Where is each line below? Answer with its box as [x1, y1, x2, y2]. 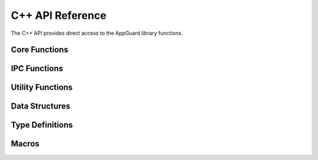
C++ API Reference [11, 9, 107, 22]
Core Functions [11, 45, 69, 55]
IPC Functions [11, 64, 64, 74]
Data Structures [11, 101, 71, 112]
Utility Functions [11, 83, 73, 93]
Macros [11, 139, 39, 149]
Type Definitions [11, 120, 73, 130]
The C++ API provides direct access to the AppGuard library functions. [11, 30, 183, 37]
